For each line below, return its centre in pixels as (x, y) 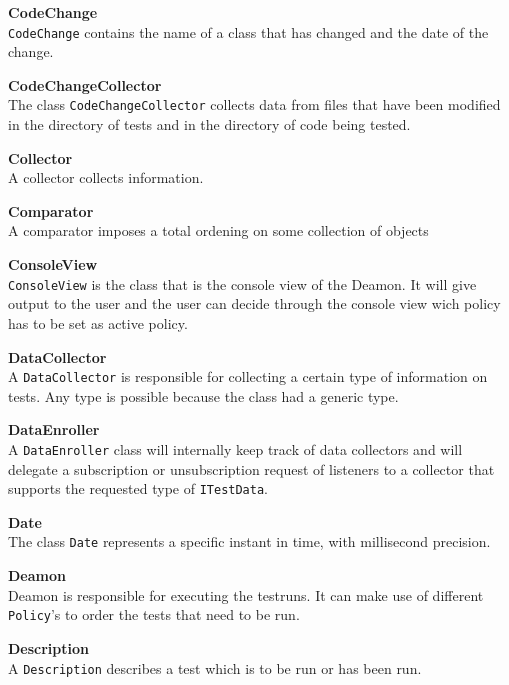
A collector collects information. (106, 177)
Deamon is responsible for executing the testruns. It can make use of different (246, 594)
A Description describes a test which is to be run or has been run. (215, 667)
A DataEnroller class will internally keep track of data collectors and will (235, 448)
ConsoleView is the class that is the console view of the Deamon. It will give (242, 283)
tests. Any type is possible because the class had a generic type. (203, 395)
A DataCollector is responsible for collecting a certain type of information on (248, 376)
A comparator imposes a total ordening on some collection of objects (218, 230)
